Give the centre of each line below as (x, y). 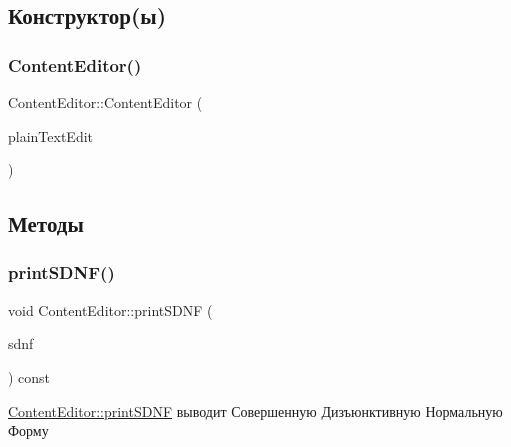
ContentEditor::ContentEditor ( (105, 102)
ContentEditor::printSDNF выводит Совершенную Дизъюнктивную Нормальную (255, 410)
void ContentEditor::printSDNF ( (110, 309)
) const (29, 376)
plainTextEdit (51, 135)
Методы (46, 223)
